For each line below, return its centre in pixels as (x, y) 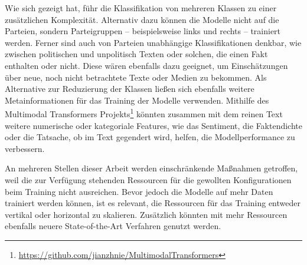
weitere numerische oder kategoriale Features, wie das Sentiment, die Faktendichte (153, 125)
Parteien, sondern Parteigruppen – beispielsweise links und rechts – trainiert (143, 31)
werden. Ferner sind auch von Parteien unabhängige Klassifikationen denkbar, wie (153, 42)
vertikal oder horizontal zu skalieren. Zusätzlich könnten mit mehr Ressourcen (146, 214)
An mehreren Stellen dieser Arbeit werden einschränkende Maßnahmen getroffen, (151, 168)
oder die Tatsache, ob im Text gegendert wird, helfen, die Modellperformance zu (150, 137)
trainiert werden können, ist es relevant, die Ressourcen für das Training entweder (153, 203)
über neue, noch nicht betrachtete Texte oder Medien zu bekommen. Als (136, 77)
